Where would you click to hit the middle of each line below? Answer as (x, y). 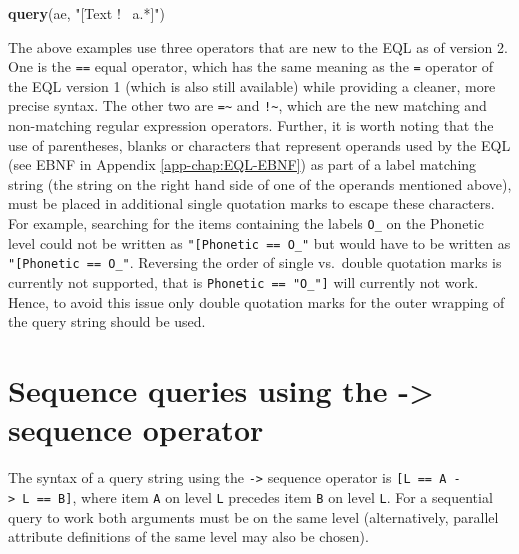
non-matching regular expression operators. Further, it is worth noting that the (251, 125)
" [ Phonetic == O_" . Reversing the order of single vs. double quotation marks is (255, 262)
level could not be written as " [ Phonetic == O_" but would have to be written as (259, 242)
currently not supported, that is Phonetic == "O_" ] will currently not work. (243, 282)
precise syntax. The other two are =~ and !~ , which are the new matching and (247, 105)
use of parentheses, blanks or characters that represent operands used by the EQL (259, 144)
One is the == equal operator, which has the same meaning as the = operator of (251, 66)
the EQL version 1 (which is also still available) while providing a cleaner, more (252, 85)
